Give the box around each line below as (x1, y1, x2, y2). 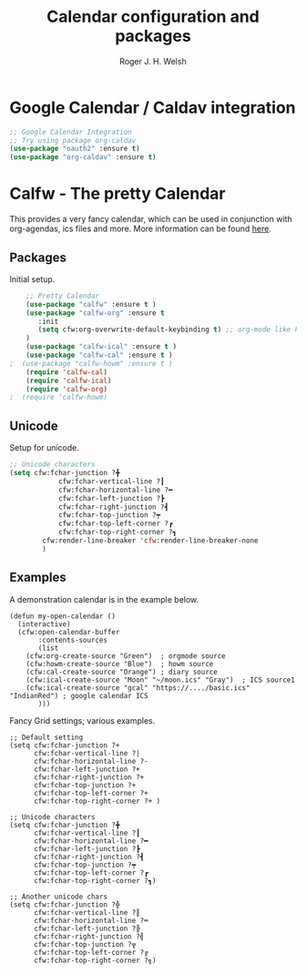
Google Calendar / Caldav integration (9, 97, 296, 117)
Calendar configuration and (46, 6, 260, 27)
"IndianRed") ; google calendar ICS (9, 691, 148, 700)
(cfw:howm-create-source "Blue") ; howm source (25, 659, 214, 668)
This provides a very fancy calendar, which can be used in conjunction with (9, 214, 293, 225)
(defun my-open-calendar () (9, 612, 117, 621)
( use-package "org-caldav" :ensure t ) (9, 153, 157, 162)
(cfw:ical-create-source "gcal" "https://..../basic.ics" (25, 683, 250, 693)
